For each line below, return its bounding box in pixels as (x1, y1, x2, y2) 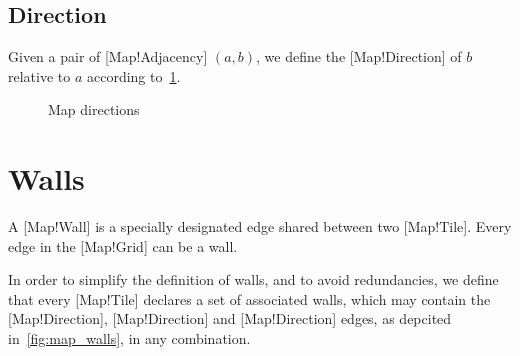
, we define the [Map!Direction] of (256, 46, 462, 67)
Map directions (48, 99, 140, 120)
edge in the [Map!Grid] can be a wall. (8, 235, 238, 256)
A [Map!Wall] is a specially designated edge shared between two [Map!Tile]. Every (8, 216, 512, 237)
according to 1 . (86, 65, 181, 86)
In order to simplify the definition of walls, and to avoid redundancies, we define (8, 269, 499, 290)
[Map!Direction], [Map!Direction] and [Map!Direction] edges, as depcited (8, 308, 452, 329)
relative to (8, 65, 71, 86)
